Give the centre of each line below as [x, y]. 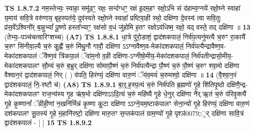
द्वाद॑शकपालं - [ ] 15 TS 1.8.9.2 [48, 122]
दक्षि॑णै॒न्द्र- [237, 84]
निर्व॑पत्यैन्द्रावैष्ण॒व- [206, 46]
